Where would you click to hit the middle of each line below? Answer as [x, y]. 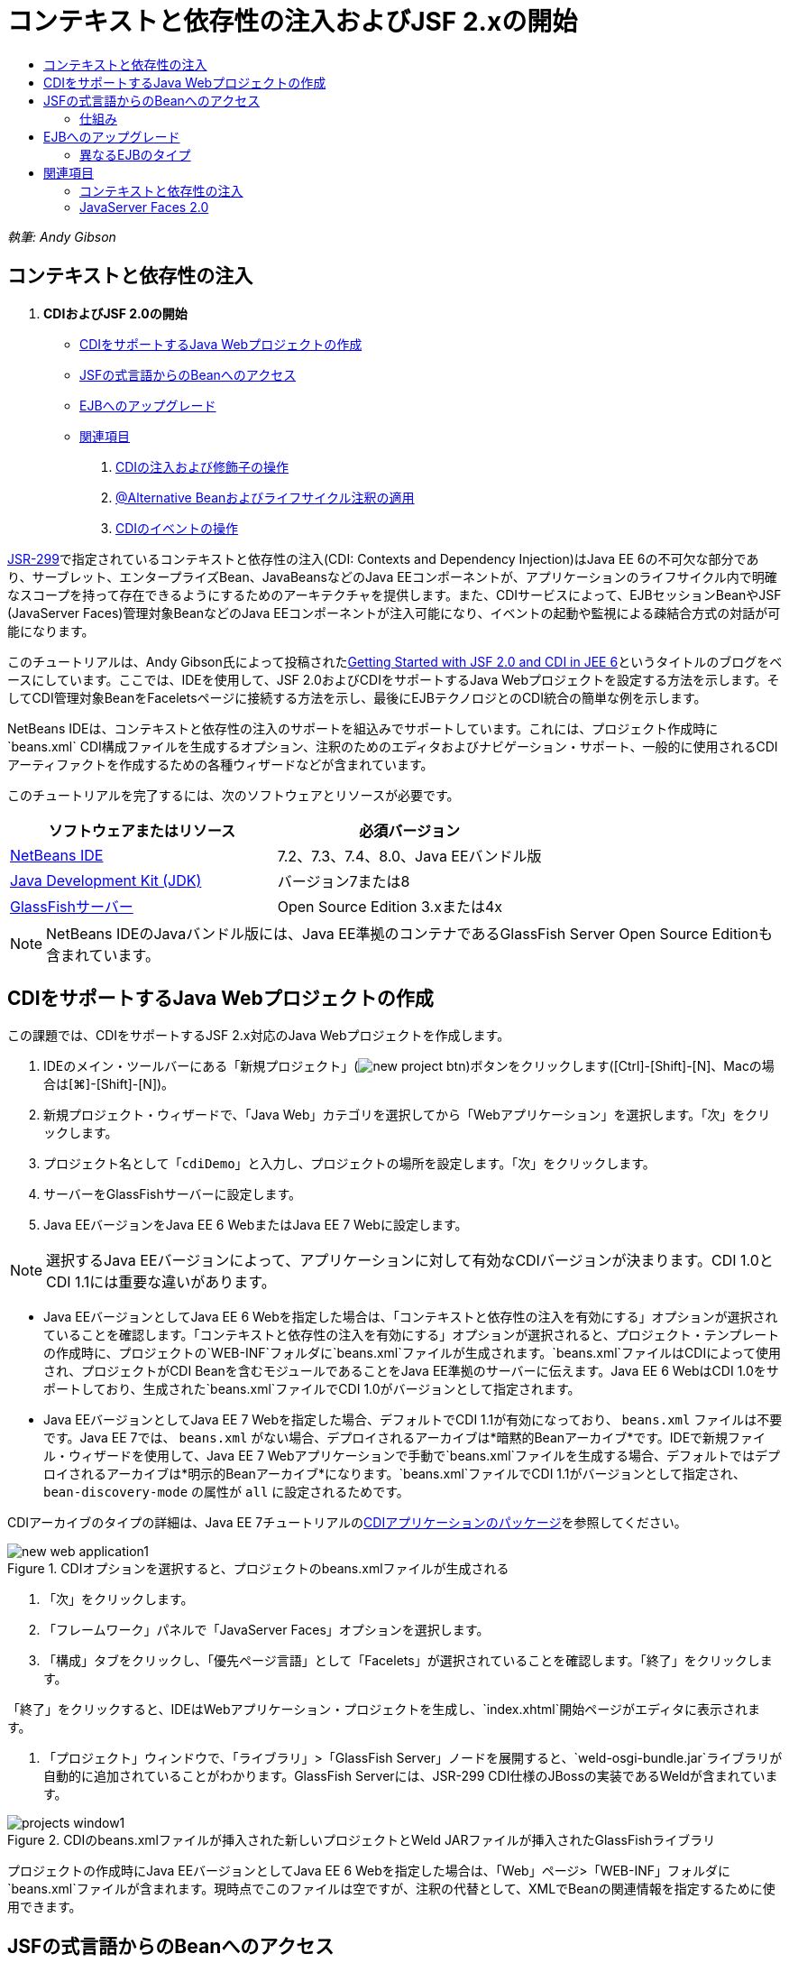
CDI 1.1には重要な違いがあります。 [161, 1282]
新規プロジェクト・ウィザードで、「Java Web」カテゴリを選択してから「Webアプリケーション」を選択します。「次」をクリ [407, 1115]
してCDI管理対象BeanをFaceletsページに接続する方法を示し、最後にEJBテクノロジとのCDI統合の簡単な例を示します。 [357, 697]
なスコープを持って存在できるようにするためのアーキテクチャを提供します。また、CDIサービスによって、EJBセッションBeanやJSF [394, 594]
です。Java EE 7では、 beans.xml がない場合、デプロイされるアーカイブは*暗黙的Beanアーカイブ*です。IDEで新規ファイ [405, 1438]
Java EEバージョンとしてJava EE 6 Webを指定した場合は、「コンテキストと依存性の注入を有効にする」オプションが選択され [411, 1317]
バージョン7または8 [344, 881]
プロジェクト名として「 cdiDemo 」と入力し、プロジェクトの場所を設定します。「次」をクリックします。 [349, 1164]
